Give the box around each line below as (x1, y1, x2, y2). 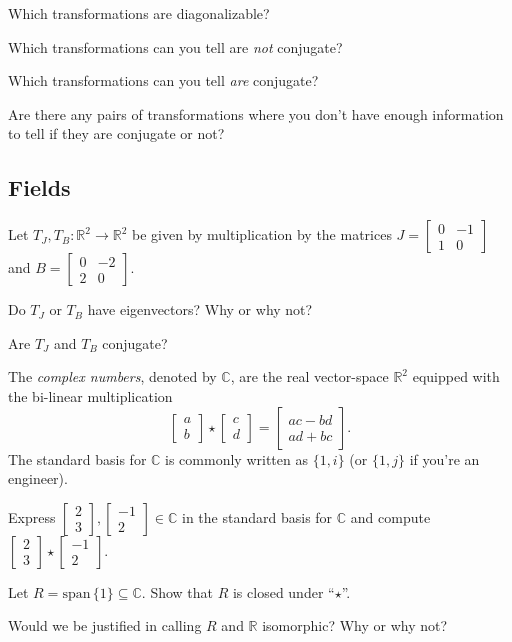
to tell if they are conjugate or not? (8, 123, 225, 144)
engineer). (8, 468, 68, 489)
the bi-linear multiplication (8, 385, 173, 406)
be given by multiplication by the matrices (132, 224, 392, 245)
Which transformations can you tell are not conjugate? (8, 36, 343, 57)
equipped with (412, 366, 500, 387)
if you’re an (409, 448, 480, 469)
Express (8, 506, 56, 527)
